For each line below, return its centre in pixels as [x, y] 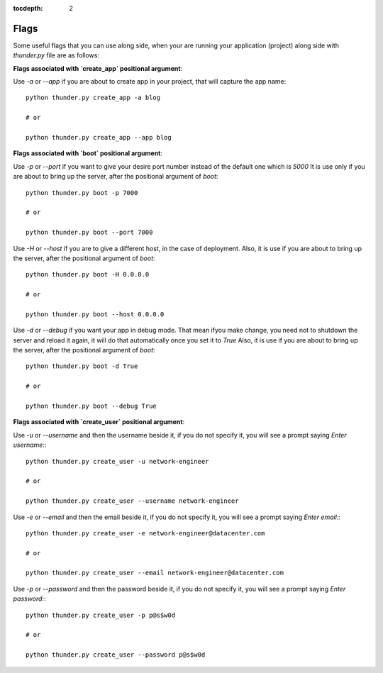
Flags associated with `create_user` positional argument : [99, 422]
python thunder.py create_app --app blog [99, 138]
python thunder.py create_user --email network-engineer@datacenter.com [155, 573]
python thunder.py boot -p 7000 [82, 193]
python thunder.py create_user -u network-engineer [117, 461]
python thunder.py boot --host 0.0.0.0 [95, 314]
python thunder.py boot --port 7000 [89, 233]
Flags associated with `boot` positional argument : [88, 153]
